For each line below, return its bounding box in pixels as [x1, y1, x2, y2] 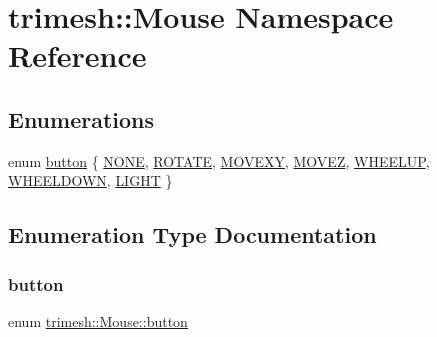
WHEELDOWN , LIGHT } [8, 170, 173, 191]
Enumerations [8, 103, 155, 134]
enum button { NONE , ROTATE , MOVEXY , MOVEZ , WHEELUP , [8, 150, 430, 171]
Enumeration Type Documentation [8, 219, 377, 250]
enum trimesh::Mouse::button [8, 310, 188, 331]
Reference [8, 35, 147, 76]
